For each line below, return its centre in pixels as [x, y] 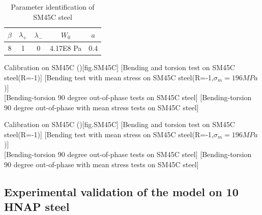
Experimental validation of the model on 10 [121, 191]
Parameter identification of [53, 7]
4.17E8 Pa [66, 48]
